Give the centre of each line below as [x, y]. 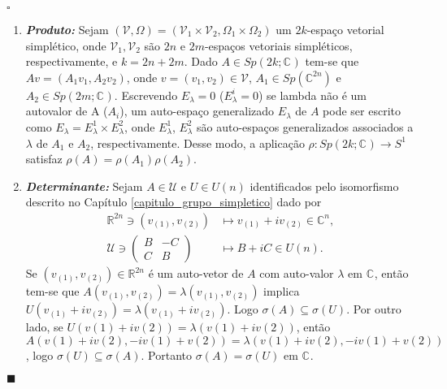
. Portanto [167, 354]
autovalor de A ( [67, 111]
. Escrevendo [146, 95]
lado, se [44, 326]
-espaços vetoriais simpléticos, [278, 45]
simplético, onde [66, 45]
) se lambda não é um [312, 95]
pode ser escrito [362, 111]
